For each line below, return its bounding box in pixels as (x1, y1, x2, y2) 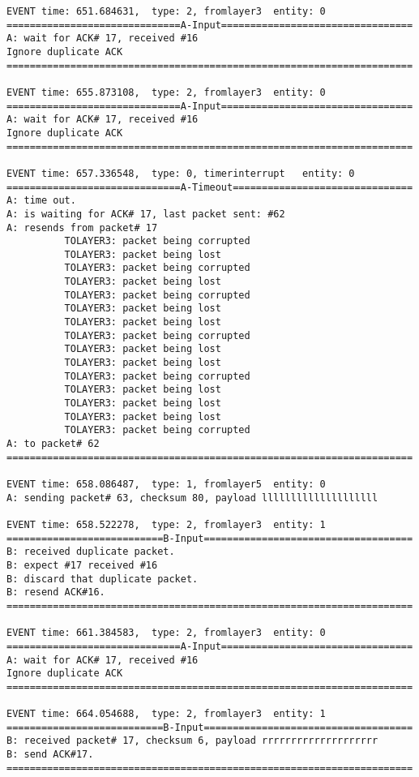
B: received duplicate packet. (6, 546, 175, 558)
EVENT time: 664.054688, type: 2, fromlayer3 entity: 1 (6, 708, 326, 720)
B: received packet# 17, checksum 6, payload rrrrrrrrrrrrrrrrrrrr (6, 735, 378, 747)
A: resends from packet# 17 (6, 221, 158, 234)
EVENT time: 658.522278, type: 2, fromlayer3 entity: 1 (6, 518, 326, 530)
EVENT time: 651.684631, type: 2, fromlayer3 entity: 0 (6, 6, 326, 17)
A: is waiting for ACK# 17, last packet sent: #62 (6, 208, 285, 220)
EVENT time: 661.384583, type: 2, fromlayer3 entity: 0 (6, 627, 326, 639)
